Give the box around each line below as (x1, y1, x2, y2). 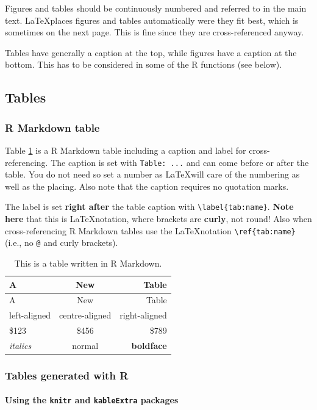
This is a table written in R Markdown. (14, 256, 162, 269)
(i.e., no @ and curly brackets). (5, 236, 118, 249)
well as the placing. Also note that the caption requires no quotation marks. (5, 179, 289, 192)
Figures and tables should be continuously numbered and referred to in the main (5, 2, 307, 14)
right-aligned (119, 309, 167, 322)
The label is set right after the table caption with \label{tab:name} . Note (5, 200, 294, 213)
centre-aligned (59, 309, 112, 322)
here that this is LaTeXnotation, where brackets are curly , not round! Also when (5, 212, 312, 225)
